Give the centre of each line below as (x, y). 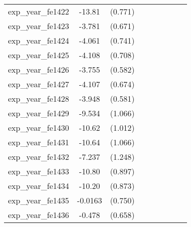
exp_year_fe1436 (39, 215)
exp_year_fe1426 (39, 69)
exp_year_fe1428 (39, 98)
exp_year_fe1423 (39, 26)
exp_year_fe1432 (39, 157)
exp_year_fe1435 (39, 200)
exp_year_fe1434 (39, 186)
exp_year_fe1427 (39, 84)
